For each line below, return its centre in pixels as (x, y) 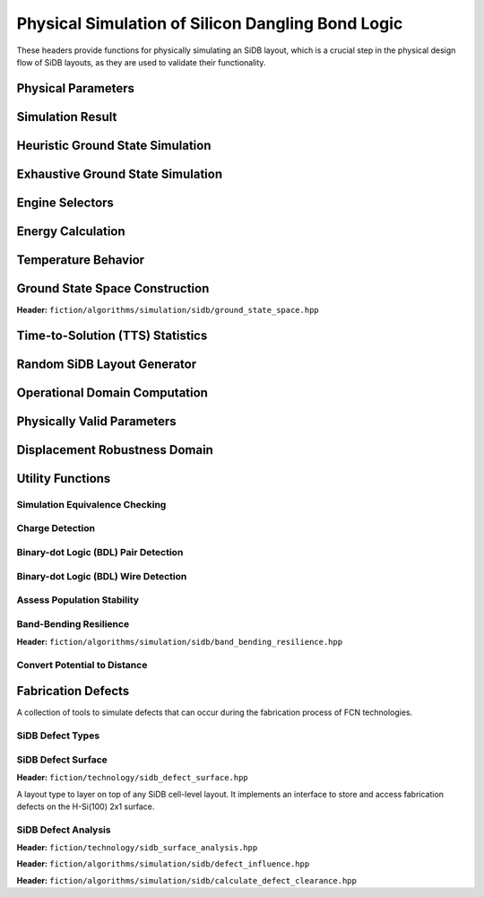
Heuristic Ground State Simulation (114, 145)
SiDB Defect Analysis (64, 830)
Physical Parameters (75, 88)
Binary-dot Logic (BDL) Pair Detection (100, 552)
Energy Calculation (71, 231)
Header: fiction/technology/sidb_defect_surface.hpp (132, 778)
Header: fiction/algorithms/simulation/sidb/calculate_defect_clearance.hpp (187, 880)
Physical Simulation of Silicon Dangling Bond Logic (210, 23)
